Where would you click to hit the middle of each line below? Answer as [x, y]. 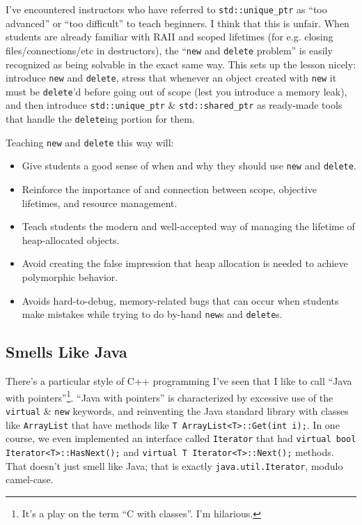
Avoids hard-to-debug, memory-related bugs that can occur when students [180, 300]
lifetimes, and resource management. [100, 203]
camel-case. [30, 479]
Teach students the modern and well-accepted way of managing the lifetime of [188, 226]
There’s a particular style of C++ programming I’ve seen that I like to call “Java [179, 381]
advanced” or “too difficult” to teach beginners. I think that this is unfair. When [178, 23]
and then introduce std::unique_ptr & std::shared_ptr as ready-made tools [174, 105]
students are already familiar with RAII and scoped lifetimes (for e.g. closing [170, 37]
